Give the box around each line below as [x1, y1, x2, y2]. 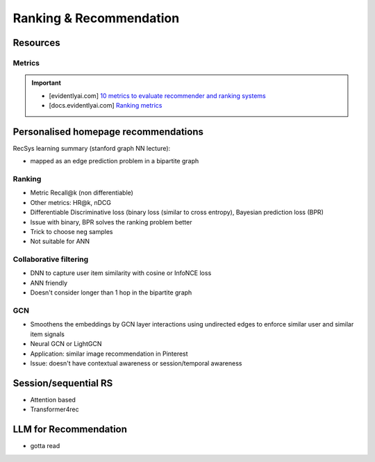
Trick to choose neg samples [30, 227, 113, 236]
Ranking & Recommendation [12, 10, 180, 26]
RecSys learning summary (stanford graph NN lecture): [12, 144, 171, 152]
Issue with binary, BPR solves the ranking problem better [30, 217, 192, 226]
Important [31, 79, 62, 87]
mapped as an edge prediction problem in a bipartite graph [30, 157, 199, 165]
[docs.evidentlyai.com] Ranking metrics [49, 101, 162, 109]
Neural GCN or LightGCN [30, 340, 102, 348]
